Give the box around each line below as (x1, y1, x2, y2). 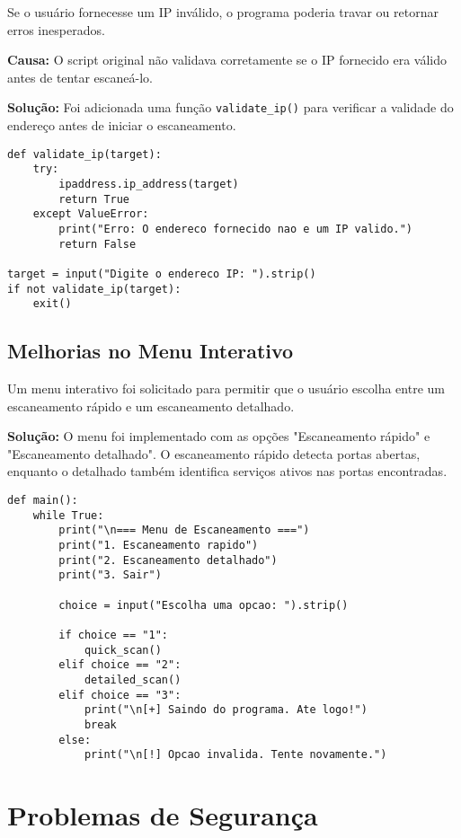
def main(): (7, 494, 78, 507)
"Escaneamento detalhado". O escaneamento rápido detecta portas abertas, (7, 444, 421, 463)
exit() (32, 297, 72, 311)
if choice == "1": (58, 628, 168, 641)
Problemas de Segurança (7, 797, 318, 834)
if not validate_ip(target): (7, 282, 182, 296)
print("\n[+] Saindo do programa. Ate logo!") (84, 703, 368, 717)
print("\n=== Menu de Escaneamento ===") (58, 524, 310, 537)
